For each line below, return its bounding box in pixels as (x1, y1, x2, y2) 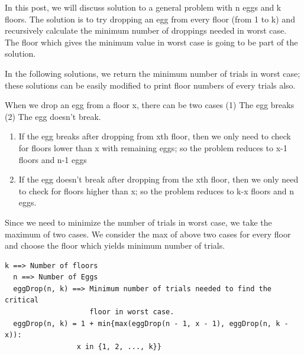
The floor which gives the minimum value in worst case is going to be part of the (5, 35, 298, 48)
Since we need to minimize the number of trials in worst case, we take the (5, 216, 272, 228)
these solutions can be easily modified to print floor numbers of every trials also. (5, 79, 296, 91)
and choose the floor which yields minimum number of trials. (5, 239, 225, 252)
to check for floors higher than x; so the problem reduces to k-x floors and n (18, 184, 295, 197)
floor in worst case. (89, 308, 174, 317)
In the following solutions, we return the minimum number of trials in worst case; (5, 67, 300, 79)
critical (5, 296, 39, 305)
